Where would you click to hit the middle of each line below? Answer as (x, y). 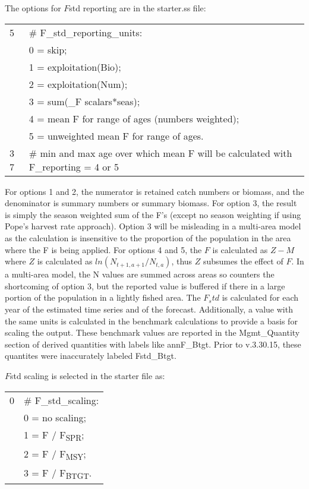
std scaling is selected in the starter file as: (88, 375)
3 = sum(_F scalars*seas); (84, 101)
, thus (182, 261)
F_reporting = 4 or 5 (74, 166)
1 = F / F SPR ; (54, 435)
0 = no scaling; (55, 417)
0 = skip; (48, 49)
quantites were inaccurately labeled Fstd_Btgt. (91, 356)
